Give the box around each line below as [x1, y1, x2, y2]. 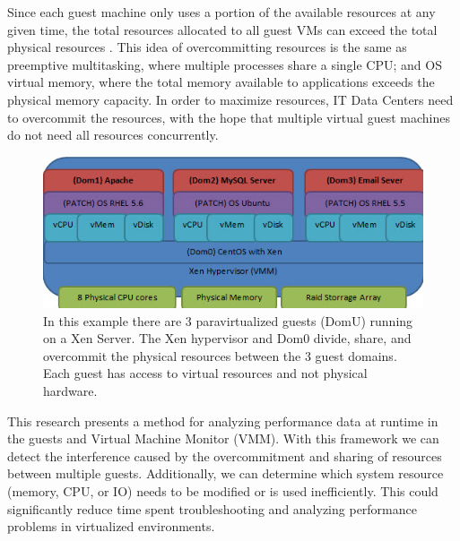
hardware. [43, 381, 98, 399]
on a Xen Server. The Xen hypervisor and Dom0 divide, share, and [43, 329, 412, 348]
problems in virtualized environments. [7, 517, 215, 536]
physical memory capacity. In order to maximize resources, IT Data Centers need [7, 90, 454, 108]
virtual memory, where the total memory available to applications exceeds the [7, 73, 435, 91]
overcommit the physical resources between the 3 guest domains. [43, 346, 397, 365]
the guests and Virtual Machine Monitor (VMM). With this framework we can [7, 429, 439, 448]
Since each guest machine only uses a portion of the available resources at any [7, 3, 436, 21]
